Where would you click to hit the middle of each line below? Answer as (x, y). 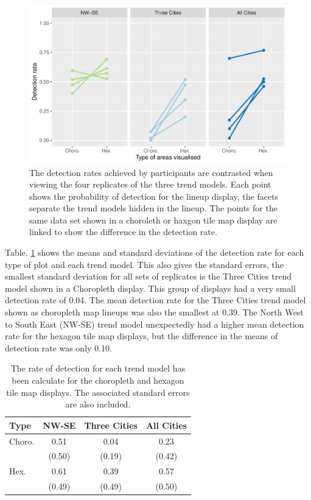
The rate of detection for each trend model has (98, 368)
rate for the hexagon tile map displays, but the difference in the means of (142, 336)
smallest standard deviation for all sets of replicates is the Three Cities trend (148, 276)
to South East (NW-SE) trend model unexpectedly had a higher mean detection (155, 324)
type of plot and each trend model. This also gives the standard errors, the (144, 264)
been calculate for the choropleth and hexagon (98, 380)
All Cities (166, 425)
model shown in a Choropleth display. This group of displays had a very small (150, 288)
